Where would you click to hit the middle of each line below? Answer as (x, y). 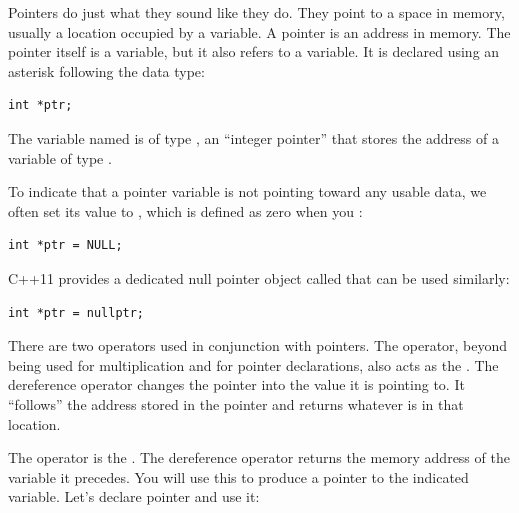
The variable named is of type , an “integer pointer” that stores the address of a (253, 137)
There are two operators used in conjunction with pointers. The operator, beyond (258, 345)
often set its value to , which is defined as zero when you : (185, 210)
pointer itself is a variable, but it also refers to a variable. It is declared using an (254, 51)
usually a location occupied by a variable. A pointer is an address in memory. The (259, 31)
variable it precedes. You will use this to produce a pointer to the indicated (238, 476)
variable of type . (60, 157)
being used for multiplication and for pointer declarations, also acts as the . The (253, 364)
